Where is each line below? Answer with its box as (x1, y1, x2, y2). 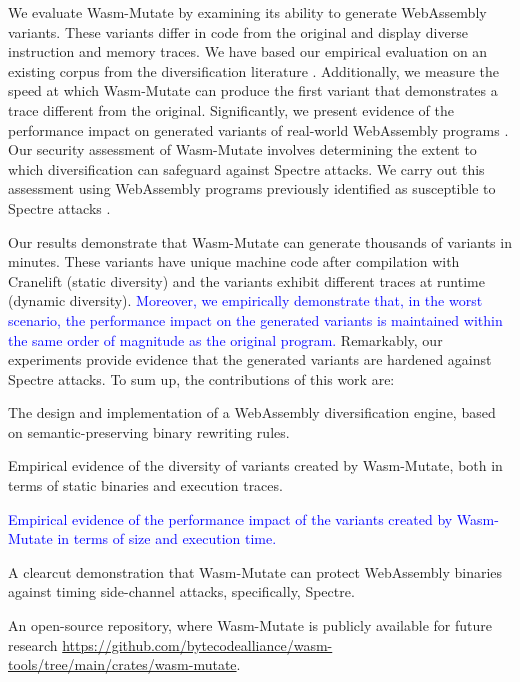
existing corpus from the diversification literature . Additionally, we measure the (8, 60, 499, 81)
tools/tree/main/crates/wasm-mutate (8, 654, 237, 675)
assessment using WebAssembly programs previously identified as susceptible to (8, 178, 496, 199)
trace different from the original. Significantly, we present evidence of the (8, 99, 454, 120)
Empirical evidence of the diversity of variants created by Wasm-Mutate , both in (8, 455, 503, 476)
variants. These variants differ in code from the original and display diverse (8, 21, 468, 42)
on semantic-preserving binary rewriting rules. (8, 421, 290, 442)
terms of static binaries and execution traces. (8, 475, 283, 496)
